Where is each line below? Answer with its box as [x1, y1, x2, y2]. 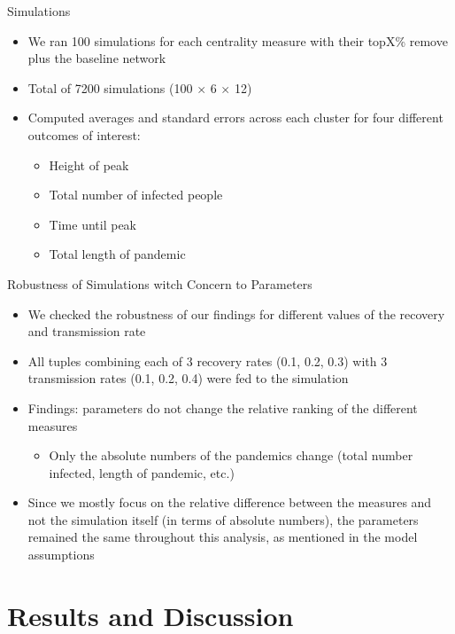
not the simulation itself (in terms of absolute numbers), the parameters [27, 510, 419, 528]
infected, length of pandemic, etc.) [49, 463, 235, 481]
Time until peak [49, 215, 136, 233]
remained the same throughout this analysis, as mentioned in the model [27, 528, 418, 546]
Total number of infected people [49, 185, 223, 204]
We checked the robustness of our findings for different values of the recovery [27, 304, 445, 323]
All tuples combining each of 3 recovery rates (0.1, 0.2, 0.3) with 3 [27, 351, 388, 370]
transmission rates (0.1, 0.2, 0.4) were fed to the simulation [27, 369, 349, 387]
